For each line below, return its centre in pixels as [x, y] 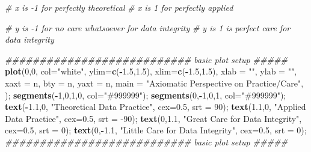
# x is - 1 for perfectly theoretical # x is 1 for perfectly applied [119, 7]
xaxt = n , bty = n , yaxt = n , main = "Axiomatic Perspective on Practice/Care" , [154, 83]
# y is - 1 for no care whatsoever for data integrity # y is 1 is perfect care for [148, 27]
